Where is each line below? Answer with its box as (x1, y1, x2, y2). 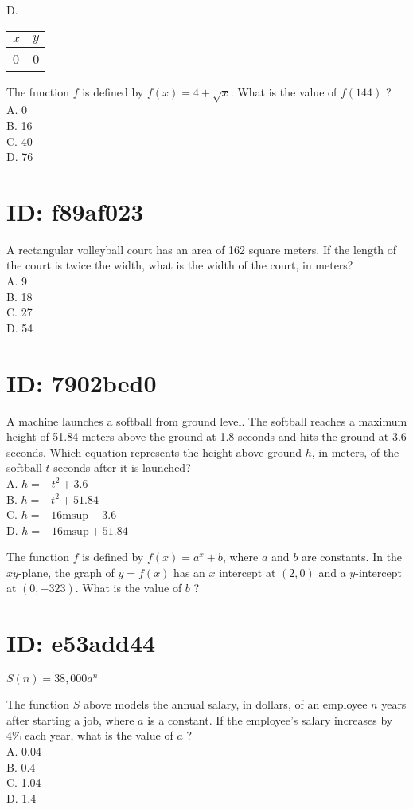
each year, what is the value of (25, 727, 173, 744)
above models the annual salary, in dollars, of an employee (83, 696, 368, 713)
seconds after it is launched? (53, 459, 191, 476)
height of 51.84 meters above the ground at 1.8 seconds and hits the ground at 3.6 (6, 428, 407, 445)
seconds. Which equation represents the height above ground (6, 443, 302, 460)
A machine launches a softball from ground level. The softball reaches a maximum (6, 412, 407, 429)
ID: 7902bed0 (6, 366, 157, 399)
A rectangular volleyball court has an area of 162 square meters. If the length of (6, 241, 397, 257)
